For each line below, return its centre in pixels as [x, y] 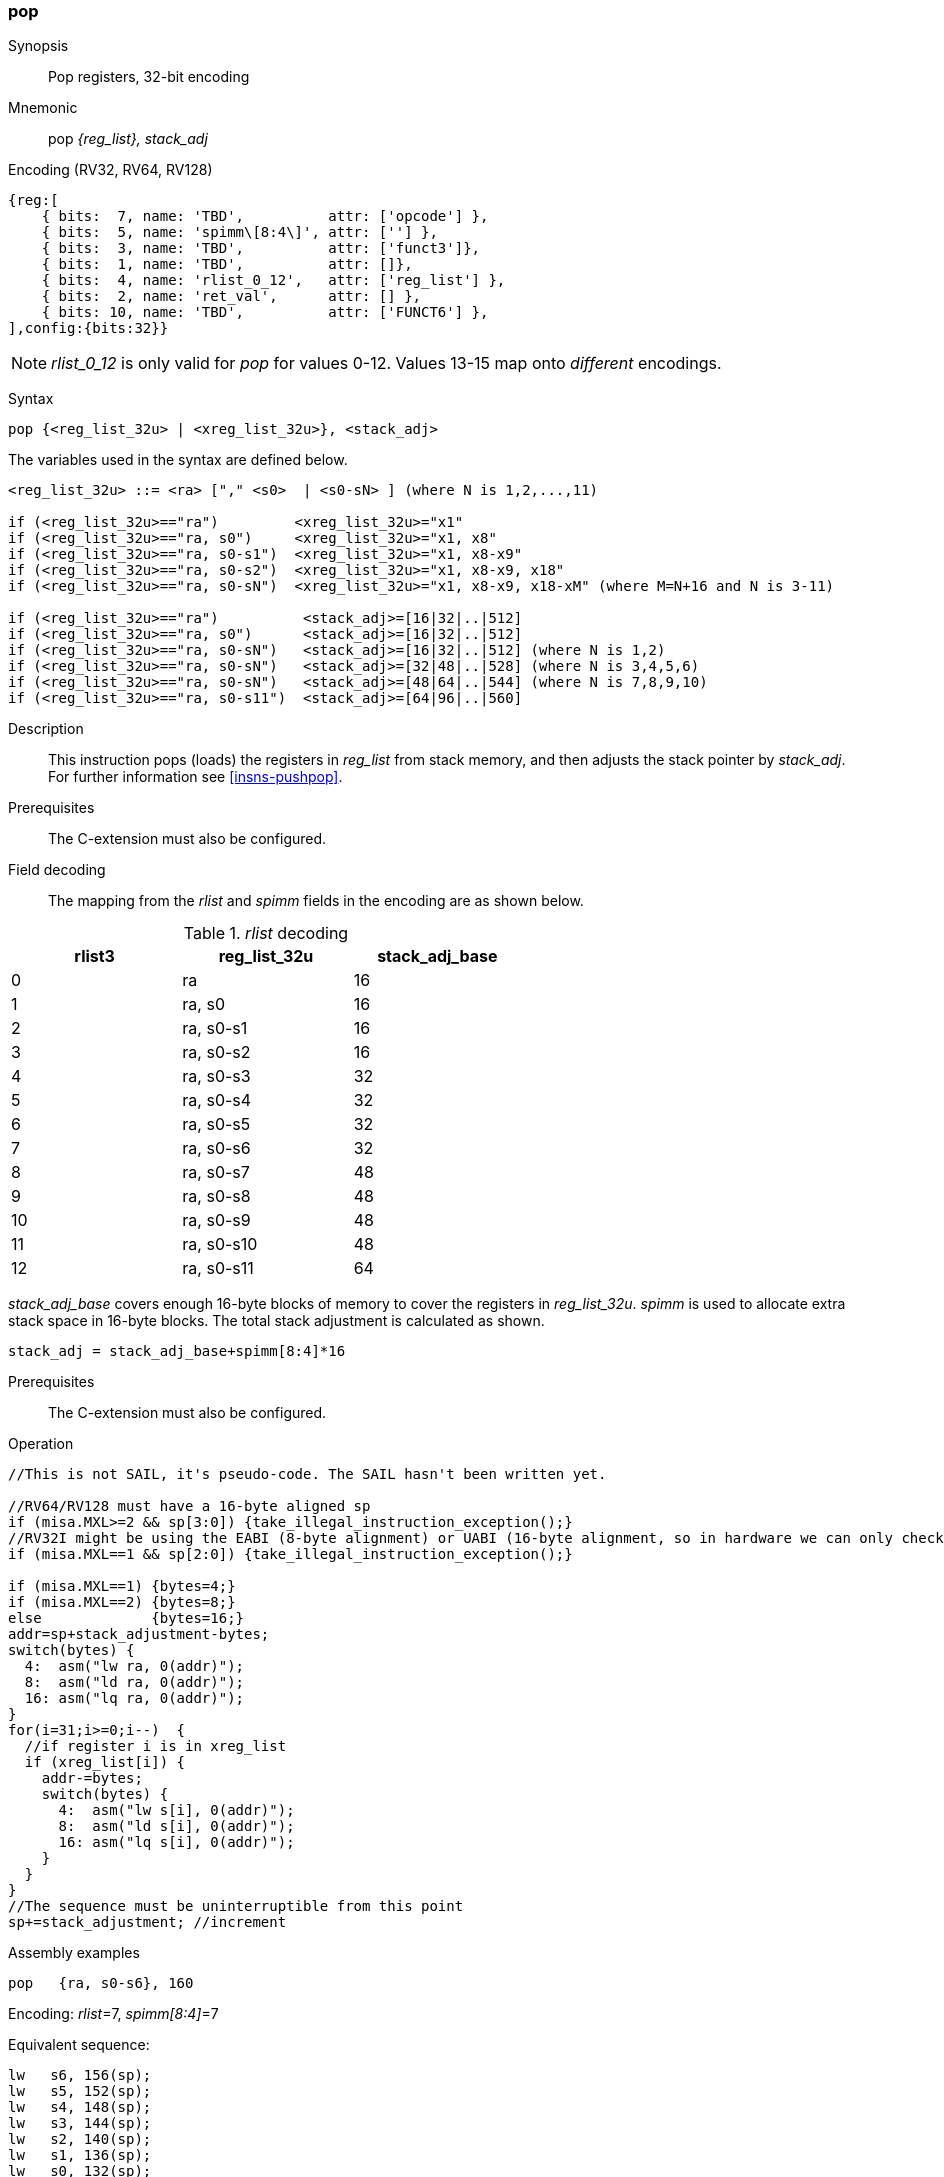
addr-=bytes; [92, 1778]
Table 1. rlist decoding [266, 933]
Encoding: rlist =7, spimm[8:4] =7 [113, 2014]
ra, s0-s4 [217, 1100]
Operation [41, 1444]
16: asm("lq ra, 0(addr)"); [134, 1698]
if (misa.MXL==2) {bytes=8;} [122, 1602]
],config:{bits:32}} [88, 328]
